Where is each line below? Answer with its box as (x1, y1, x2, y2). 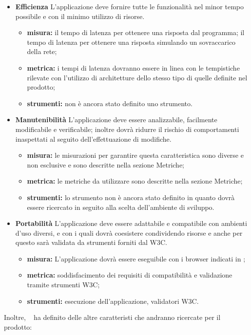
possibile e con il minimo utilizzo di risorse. (15, 11, 145, 21)
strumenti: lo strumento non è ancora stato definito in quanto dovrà (27, 192, 235, 202)
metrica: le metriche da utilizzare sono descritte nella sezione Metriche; (27, 176, 243, 186)
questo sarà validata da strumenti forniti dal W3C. (15, 237, 167, 247)
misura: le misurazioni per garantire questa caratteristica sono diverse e (27, 150, 244, 160)
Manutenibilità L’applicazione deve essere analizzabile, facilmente (15, 114, 217, 125)
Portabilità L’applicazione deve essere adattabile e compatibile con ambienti (15, 218, 247, 228)
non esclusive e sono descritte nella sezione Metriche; (27, 159, 184, 169)
